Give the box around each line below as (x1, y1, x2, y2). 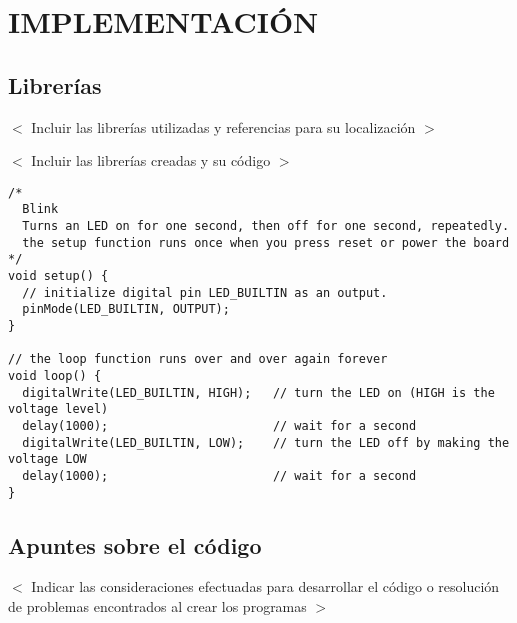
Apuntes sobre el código (8, 529, 262, 560)
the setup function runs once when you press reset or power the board (22, 235, 510, 250)
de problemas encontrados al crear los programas (8, 596, 307, 617)
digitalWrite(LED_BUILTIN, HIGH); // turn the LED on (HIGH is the (22, 385, 495, 400)
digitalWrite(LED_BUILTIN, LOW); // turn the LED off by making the (22, 435, 510, 450)
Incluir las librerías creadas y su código (31, 150, 271, 171)
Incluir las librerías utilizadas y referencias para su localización (31, 116, 416, 137)
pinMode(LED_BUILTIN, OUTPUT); (22, 302, 230, 317)
